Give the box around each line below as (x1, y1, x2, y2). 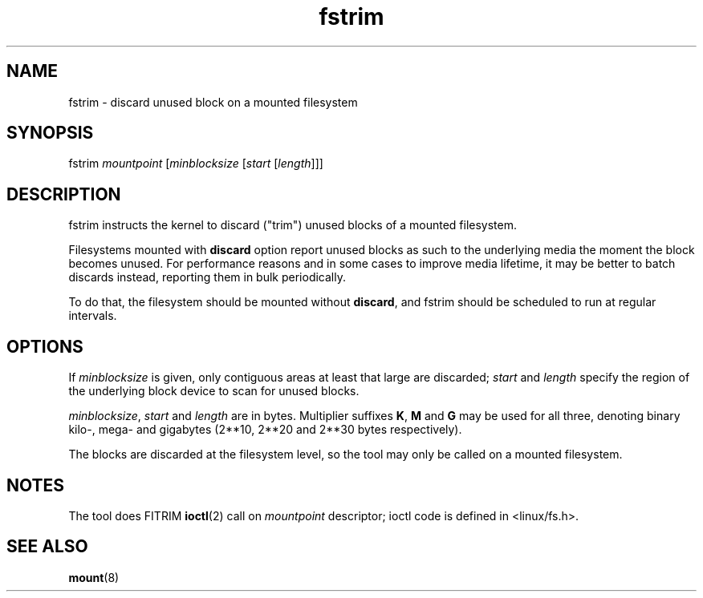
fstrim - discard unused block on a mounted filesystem (68, 95, 358, 109)
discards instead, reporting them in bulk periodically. (68, 270, 347, 285)
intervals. (68, 309, 117, 323)
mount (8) (68, 570, 120, 584)
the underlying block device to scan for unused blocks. (68, 384, 360, 398)
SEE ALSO (6, 536, 88, 557)
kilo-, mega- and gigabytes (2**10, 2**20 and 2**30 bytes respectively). (68, 422, 462, 437)
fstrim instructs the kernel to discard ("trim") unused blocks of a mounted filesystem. (68, 218, 517, 232)
